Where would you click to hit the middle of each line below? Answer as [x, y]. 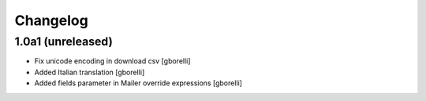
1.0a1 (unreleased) [64, 41]
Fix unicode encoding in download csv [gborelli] [112, 61]
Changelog [51, 20]
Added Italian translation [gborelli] [90, 72]
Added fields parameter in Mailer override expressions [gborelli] [138, 83]
